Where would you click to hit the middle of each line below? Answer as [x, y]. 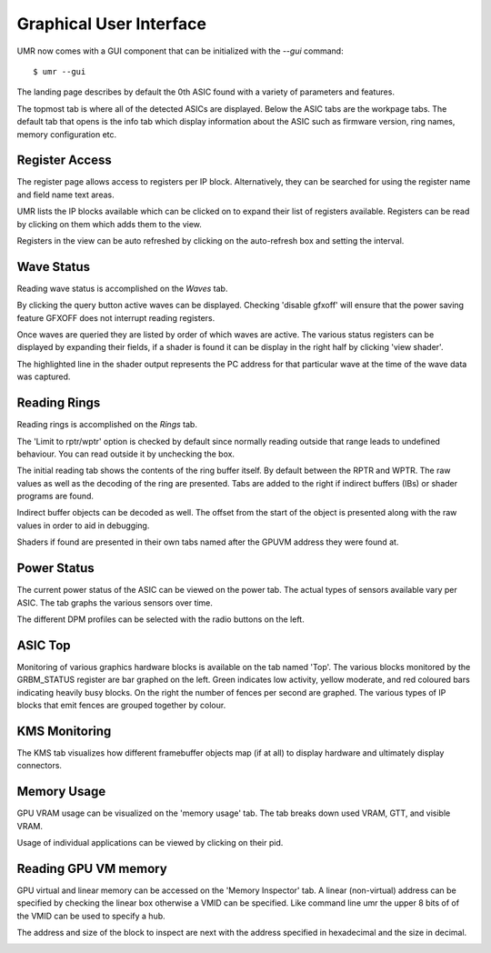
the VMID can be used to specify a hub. [91, 916]
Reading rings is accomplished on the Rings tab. [107, 425]
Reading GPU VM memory [92, 868]
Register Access [65, 161]
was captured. [44, 376]
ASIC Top [44, 645]
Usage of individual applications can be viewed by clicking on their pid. [150, 843]
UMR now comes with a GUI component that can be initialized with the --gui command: [180, 51]
